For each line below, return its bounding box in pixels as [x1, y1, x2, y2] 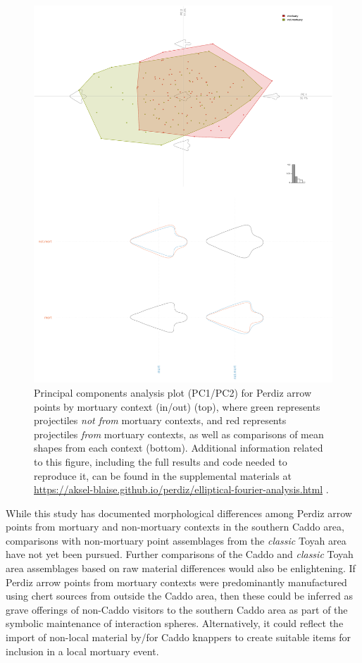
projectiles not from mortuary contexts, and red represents [34, 413, 287, 428]
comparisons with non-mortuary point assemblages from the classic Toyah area [6, 533, 347, 547]
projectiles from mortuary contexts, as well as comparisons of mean [34, 426, 324, 441]
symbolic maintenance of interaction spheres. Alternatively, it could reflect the [6, 616, 344, 631]
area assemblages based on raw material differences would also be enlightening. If [6, 561, 356, 576]
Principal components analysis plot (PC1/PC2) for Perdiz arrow [34, 385, 312, 399]
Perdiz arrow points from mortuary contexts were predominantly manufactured [6, 574, 347, 589]
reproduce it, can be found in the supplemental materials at [34, 468, 292, 483]
